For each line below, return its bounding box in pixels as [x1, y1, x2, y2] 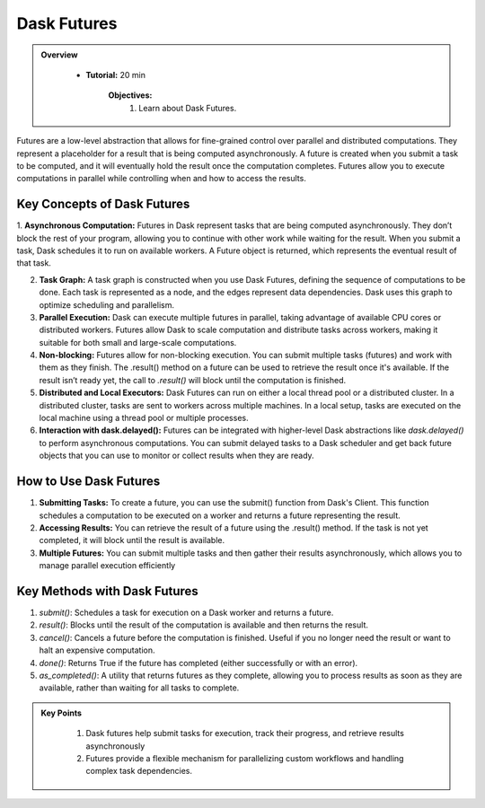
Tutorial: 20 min [85, 69, 145, 80]
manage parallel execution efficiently [39, 560, 176, 571]
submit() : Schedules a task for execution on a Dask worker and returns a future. [39, 607, 334, 618]
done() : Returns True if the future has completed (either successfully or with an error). [39, 657, 358, 668]
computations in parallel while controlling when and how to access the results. [16, 173, 307, 184]
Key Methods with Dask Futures [16, 584, 199, 599]
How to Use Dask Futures [16, 474, 161, 489]
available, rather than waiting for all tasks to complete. [39, 682, 240, 693]
